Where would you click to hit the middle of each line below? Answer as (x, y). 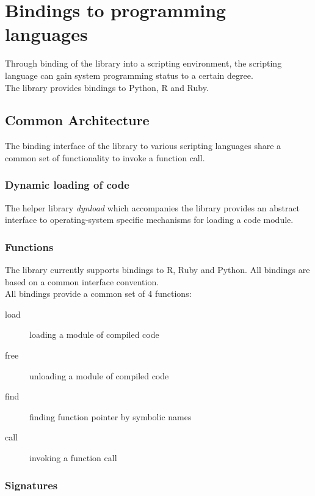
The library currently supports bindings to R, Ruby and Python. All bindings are (157, 270)
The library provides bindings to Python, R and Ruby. (107, 87)
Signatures (31, 485)
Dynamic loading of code (67, 185)
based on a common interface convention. (82, 281)
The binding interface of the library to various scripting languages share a (143, 146)
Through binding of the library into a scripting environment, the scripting (143, 63)
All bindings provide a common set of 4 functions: (98, 294)
